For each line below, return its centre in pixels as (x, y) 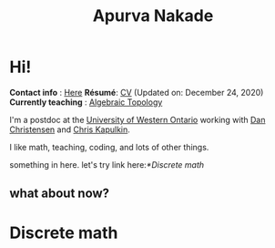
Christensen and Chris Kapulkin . (70, 129)
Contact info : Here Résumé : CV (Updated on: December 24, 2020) (137, 92)
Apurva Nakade (153, 16)
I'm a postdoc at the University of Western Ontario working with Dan (137, 119)
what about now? (60, 194)
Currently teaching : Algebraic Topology (86, 102)
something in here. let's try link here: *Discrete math (107, 164)
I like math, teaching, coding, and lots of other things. (109, 147)
